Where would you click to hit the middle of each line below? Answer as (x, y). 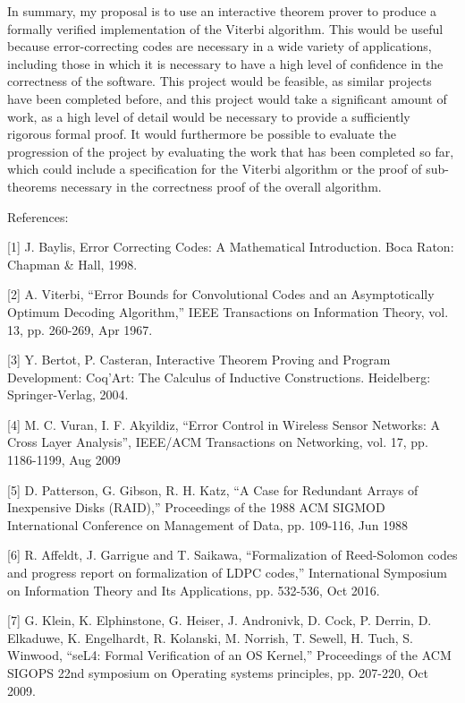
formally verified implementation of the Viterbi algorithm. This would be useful (225, 28)
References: (38, 216)
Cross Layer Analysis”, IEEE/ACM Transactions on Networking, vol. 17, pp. (218, 442)
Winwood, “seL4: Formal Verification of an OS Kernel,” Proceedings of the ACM (229, 655)
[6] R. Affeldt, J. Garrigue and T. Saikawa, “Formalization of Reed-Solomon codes (232, 555)
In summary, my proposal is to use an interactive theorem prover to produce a (222, 11)
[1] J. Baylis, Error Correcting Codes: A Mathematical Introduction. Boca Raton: (231, 247)
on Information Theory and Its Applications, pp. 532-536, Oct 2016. (194, 590)
